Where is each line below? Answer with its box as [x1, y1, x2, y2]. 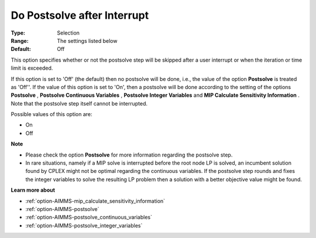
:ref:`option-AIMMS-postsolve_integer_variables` [25, 222, 143, 229]
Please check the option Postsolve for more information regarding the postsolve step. [25, 151, 233, 158]
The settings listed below [57, 37, 118, 44]
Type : [11, 29, 26, 36]
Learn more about [11, 186, 56, 193]
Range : [11, 37, 29, 44]
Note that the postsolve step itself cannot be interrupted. [11, 100, 148, 107]
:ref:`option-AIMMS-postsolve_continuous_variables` [25, 214, 152, 221]
